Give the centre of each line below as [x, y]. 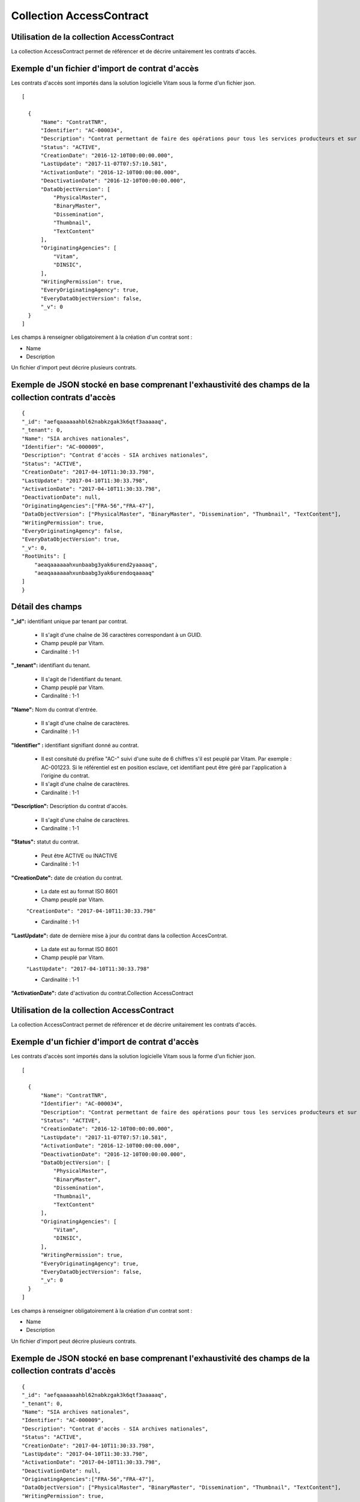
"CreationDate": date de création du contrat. [67, 878]
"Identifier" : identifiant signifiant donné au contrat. [75, 745]
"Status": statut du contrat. [45, 842]
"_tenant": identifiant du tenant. [51, 665]
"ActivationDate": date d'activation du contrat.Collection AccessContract [102, 993]
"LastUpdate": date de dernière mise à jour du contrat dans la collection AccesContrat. [119, 935]
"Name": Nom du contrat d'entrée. [54, 710]
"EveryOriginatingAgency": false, [72, 531]
